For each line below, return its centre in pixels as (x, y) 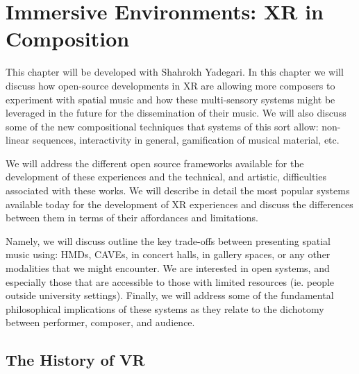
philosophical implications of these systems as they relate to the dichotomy (165, 308)
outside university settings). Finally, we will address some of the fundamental (170, 295)
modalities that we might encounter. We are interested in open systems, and (168, 268)
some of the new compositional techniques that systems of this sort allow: (162, 126)
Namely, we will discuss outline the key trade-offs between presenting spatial (168, 240)
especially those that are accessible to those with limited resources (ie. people (170, 281)
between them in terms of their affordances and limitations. (132, 218)
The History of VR (75, 360)
